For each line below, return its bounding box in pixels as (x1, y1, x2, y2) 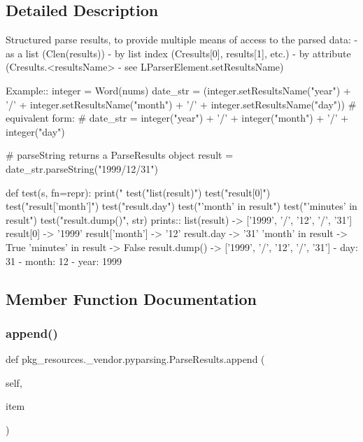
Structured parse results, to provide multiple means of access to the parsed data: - (6, 32, 358, 47)
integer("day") (6, 124, 65, 138)
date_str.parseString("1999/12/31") (6, 161, 159, 176)
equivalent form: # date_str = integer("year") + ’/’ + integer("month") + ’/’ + (6, 110, 349, 125)
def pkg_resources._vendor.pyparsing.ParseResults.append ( (6, 352, 265, 366)
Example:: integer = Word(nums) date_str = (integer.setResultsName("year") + (6, 83, 351, 97)
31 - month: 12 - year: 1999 (6, 253, 122, 268)
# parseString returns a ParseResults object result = (6, 148, 234, 162)
